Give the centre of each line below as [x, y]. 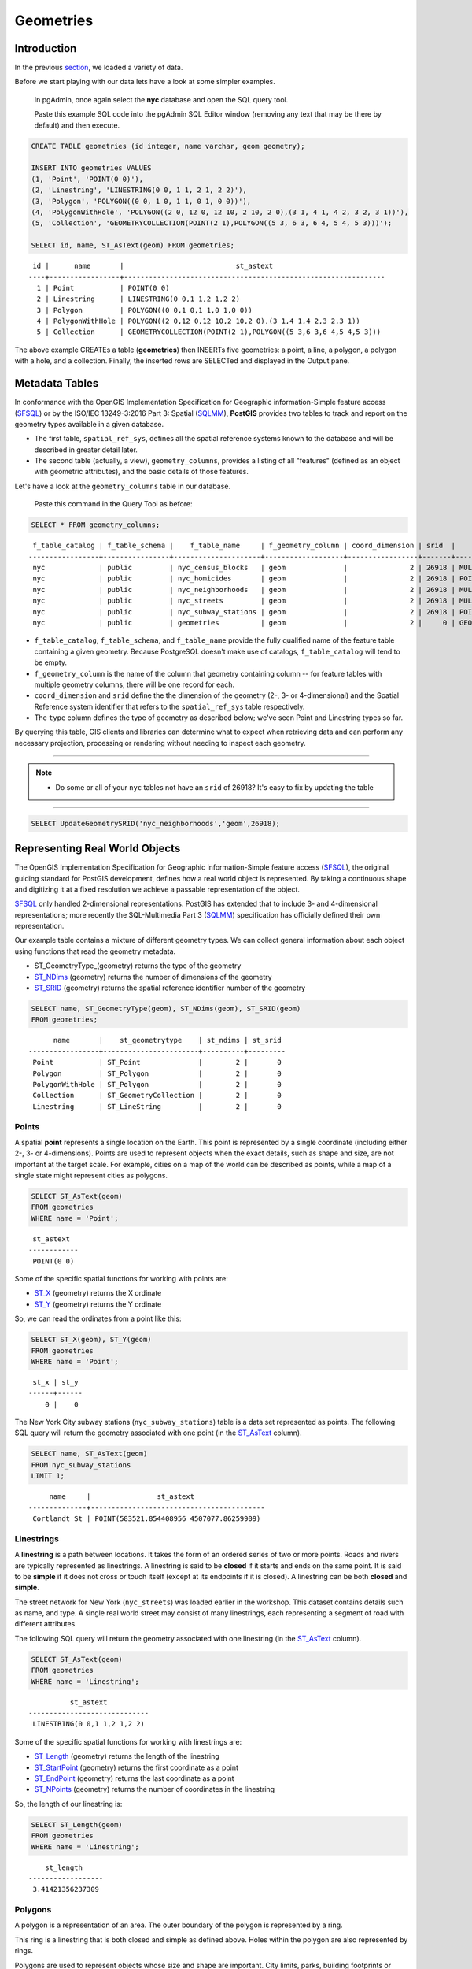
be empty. [50, 662]
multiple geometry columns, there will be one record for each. [135, 684]
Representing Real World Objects [98, 849]
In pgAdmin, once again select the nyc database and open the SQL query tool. [161, 99]
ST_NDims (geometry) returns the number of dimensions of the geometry [153, 977]
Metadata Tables [57, 383]
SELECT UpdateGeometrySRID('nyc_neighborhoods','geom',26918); [156, 823]
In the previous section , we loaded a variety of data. [99, 68]
